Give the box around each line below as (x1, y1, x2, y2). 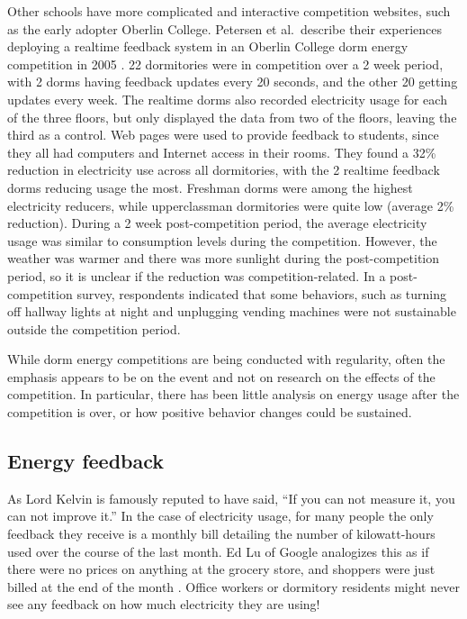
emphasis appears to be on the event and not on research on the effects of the (7, 367, 436, 386)
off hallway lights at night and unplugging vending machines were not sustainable (7, 302, 456, 321)
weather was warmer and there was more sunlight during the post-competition (7, 249, 440, 268)
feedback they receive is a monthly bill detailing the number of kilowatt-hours (7, 524, 436, 543)
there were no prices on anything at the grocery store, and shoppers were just (7, 560, 436, 578)
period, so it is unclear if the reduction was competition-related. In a (7, 266, 386, 285)
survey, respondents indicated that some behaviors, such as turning (76, 284, 446, 303)
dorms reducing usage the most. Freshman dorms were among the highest (7, 178, 413, 196)
